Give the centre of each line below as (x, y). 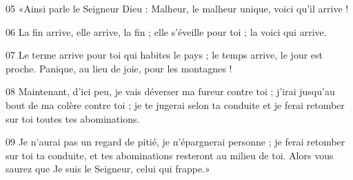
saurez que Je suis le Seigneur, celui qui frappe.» (108, 169)
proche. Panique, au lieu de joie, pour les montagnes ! (119, 68)
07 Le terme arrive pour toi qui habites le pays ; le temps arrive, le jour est (164, 55)
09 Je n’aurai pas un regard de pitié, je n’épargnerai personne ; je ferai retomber (175, 142)
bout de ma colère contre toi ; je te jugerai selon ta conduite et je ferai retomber (175, 104)
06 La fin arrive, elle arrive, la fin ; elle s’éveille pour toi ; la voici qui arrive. (166, 31)
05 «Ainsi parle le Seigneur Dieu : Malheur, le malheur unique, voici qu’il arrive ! (177, 8)
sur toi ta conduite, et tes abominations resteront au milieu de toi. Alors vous (170, 155)
